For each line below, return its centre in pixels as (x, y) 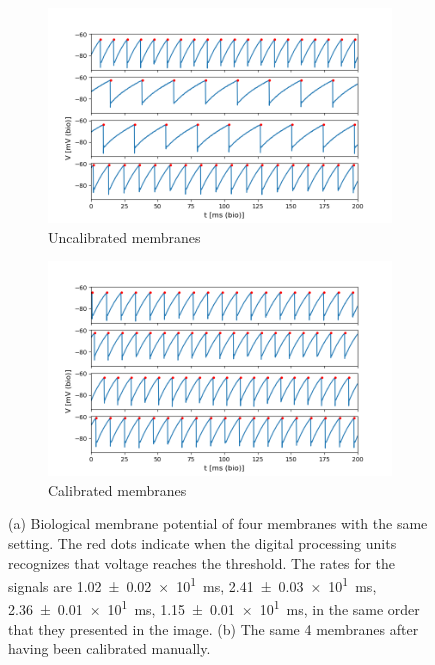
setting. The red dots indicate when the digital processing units (202, 542)
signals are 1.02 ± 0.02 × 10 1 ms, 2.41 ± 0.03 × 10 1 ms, (192, 584)
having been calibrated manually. (109, 648)
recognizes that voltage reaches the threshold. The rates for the (202, 562)
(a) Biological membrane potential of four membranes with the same (218, 523)
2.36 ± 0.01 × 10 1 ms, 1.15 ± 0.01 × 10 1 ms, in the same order (214, 608)
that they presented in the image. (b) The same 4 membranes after (213, 628)
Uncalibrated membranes (124, 236)
